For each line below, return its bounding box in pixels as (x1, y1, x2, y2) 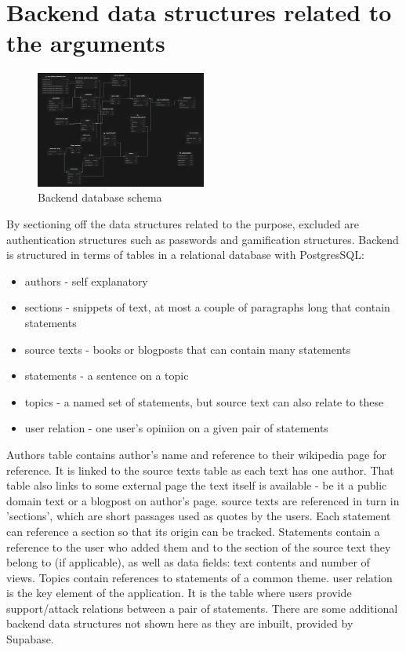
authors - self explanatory (24, 272, 148, 289)
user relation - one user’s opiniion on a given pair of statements (24, 420, 328, 436)
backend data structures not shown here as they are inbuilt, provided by (6, 615, 353, 632)
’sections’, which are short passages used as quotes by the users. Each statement (6, 508, 391, 524)
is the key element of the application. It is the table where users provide (6, 585, 352, 601)
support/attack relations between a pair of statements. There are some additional (6, 599, 398, 616)
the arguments (6, 27, 165, 59)
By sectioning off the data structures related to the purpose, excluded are (6, 216, 359, 231)
